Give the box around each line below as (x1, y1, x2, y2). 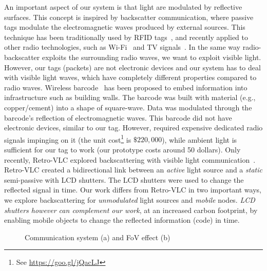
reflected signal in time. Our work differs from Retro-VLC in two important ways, (4, 184, 261, 195)
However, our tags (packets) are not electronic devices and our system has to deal (4, 62, 261, 72)
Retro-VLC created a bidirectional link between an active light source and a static (4, 164, 262, 175)
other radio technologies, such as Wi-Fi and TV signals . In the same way (4, 42, 240, 52)
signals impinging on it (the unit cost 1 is (4, 132, 131, 145)
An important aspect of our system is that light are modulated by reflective (4, 2, 242, 12)
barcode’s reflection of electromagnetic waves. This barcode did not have (4, 112, 232, 123)
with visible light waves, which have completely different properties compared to (4, 72, 257, 83)
